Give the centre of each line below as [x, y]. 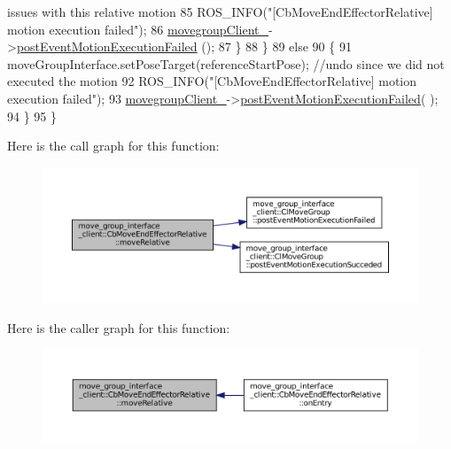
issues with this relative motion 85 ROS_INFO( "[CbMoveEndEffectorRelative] [220, 12]
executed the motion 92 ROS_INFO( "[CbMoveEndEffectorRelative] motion [212, 81]
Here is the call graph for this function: [113, 146]
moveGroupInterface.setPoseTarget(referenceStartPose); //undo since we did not [226, 63]
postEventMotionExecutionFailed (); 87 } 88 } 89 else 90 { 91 [184, 46]
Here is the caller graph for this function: [119, 327]
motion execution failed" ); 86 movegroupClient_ [138, 29]
